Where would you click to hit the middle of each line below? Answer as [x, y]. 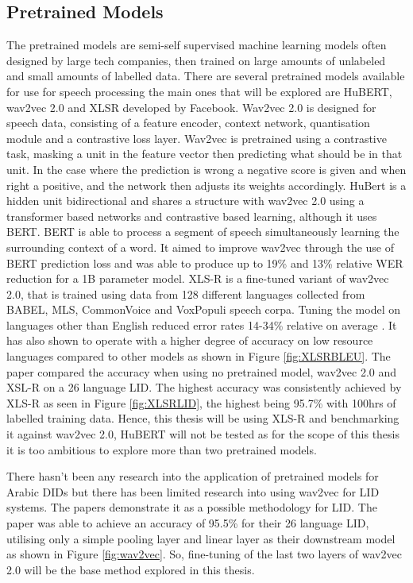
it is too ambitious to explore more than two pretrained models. [162, 449]
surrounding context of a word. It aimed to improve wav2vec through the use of [201, 247]
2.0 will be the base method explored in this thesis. [131, 569]
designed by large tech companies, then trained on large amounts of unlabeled [196, 60]
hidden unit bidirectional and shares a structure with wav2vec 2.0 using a [185, 201]
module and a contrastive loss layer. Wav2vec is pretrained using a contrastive [197, 138]
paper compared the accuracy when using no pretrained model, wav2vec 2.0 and [202, 371]
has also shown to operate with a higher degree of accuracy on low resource [190, 340]
